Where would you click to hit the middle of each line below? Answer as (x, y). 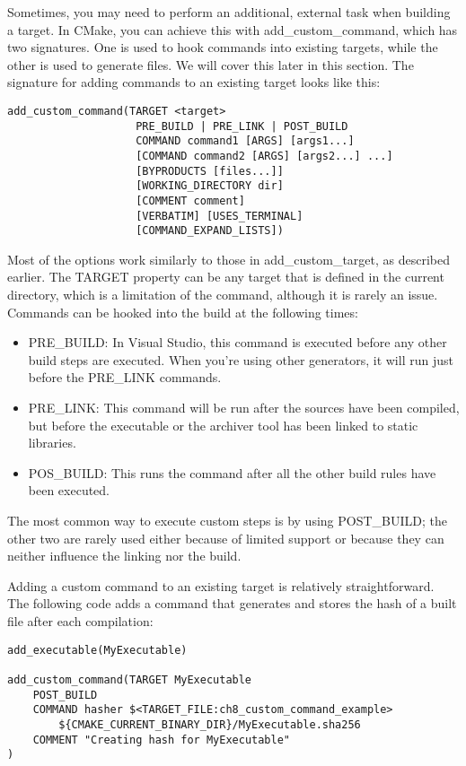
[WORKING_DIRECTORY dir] (210, 186)
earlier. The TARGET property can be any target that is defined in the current (226, 277)
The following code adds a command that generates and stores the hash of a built (232, 603)
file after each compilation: (80, 620)
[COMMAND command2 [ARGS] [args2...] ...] (264, 156)
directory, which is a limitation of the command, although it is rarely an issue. (223, 295)
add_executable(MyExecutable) (97, 650)
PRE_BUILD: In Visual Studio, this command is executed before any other (237, 342)
